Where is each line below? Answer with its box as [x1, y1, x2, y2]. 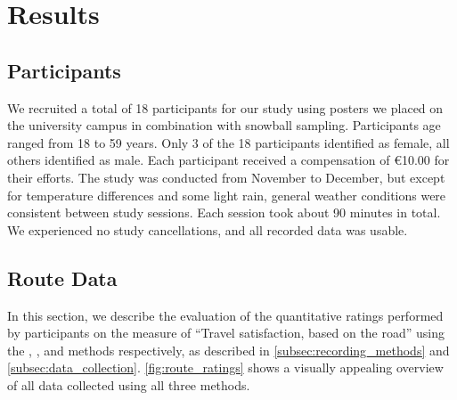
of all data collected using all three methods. [7, 375, 250, 394]
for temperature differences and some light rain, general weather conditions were [7, 185, 446, 204]
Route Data [7, 264, 118, 291]
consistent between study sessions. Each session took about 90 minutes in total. [7, 203, 441, 222]
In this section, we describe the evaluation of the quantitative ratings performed [7, 306, 444, 324]
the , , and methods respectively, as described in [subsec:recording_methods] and [7, 340, 450, 359]
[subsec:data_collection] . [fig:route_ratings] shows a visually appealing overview [7, 358, 444, 377]
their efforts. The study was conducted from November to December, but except [7, 167, 445, 186]
